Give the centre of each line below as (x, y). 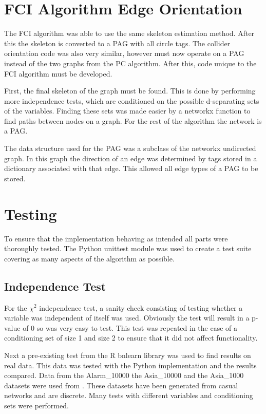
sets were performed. (36, 405)
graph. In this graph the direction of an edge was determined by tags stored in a (131, 158)
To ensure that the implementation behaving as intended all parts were (116, 238)
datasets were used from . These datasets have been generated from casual (121, 385)
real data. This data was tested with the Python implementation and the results (130, 365)
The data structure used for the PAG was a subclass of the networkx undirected (130, 148)
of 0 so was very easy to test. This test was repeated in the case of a (130, 327)
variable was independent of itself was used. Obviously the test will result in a (127, 318)
